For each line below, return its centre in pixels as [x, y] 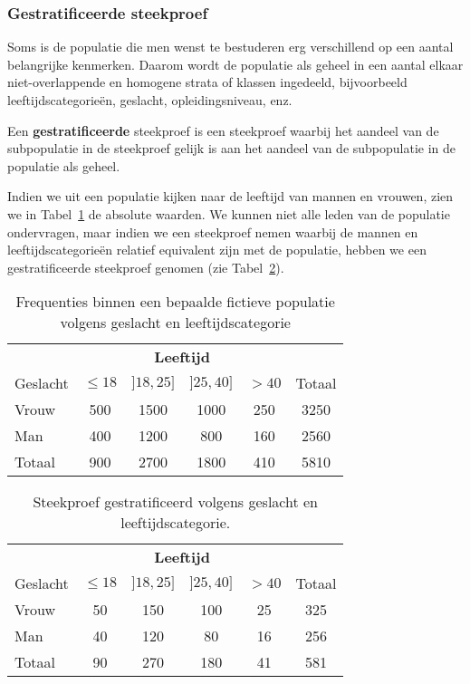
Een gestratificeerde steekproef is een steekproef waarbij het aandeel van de [223, 130]
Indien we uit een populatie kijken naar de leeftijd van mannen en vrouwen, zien [230, 196]
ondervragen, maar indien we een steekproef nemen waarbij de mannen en [213, 231]
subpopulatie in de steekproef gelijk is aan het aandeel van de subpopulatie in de [232, 148]
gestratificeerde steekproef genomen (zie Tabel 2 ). [146, 267]
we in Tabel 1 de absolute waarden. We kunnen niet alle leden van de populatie [229, 213]
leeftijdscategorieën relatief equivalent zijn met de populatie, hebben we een [217, 250]
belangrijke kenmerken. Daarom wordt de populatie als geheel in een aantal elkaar [235, 64]
